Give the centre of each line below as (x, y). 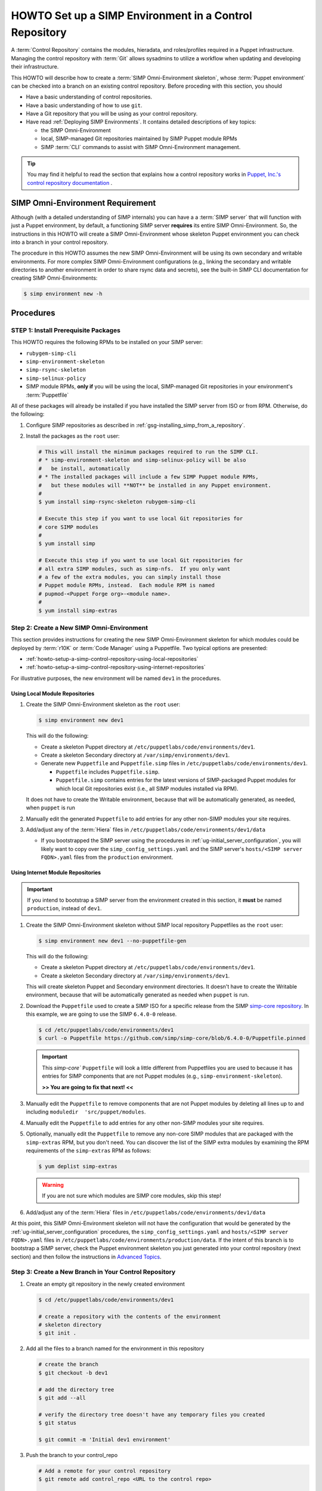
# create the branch (68, 1365)
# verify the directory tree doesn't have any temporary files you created (152, 1414)
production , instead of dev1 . (64, 908)
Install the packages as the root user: (73, 436)
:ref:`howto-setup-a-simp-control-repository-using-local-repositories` (112, 659)
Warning (53, 1184)
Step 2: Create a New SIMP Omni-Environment (80, 627)
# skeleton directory (70, 1325)
